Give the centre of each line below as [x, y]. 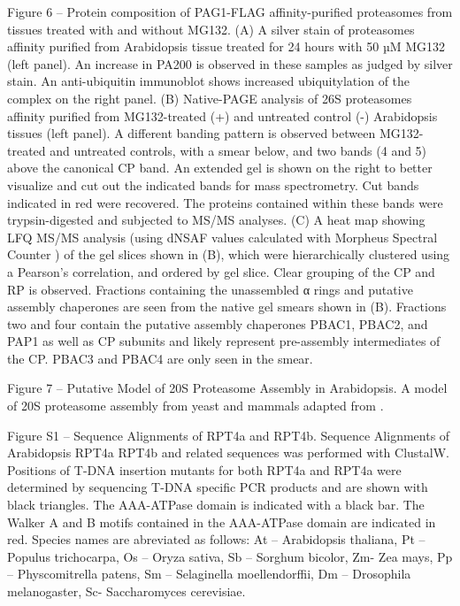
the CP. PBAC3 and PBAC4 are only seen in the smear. [160, 358]
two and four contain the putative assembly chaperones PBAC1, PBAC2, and [218, 323]
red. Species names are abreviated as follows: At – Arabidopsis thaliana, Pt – [216, 539]
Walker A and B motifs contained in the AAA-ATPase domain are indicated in [222, 522]
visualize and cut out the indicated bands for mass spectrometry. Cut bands [213, 184]
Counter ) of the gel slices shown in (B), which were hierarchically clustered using [229, 254]
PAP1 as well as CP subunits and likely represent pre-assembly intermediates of [224, 341]
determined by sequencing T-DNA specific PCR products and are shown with [218, 487]
